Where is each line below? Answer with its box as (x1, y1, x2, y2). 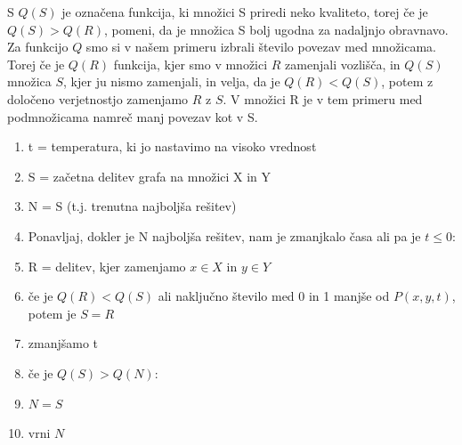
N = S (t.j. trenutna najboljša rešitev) (28, 197, 237, 215)
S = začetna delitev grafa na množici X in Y (28, 166, 272, 185)
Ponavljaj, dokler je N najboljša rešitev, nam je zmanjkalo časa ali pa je (28, 226, 421, 245)
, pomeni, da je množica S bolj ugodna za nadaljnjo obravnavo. (103, 20, 449, 38)
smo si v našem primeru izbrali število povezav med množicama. (85, 37, 437, 56)
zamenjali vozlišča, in (285, 54, 401, 73)
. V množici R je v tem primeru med (223, 89, 423, 108)
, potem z (381, 72, 434, 91)
